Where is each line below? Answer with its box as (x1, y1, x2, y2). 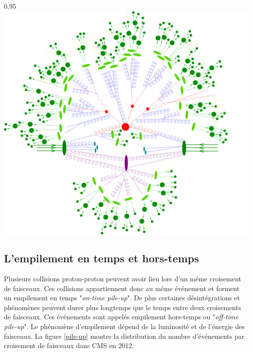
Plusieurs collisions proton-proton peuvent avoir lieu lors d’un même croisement (4, 274, 241, 284)
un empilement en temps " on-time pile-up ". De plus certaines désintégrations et (4, 293, 240, 303)
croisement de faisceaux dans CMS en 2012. (4, 340, 134, 351)
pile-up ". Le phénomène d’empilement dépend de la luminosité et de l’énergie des (4, 321, 245, 332)
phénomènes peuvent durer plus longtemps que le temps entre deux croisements (4, 302, 241, 312)
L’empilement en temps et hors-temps (4, 251, 199, 266)
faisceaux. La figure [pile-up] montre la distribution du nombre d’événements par (4, 331, 245, 341)
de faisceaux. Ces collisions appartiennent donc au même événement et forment (4, 283, 240, 293)
